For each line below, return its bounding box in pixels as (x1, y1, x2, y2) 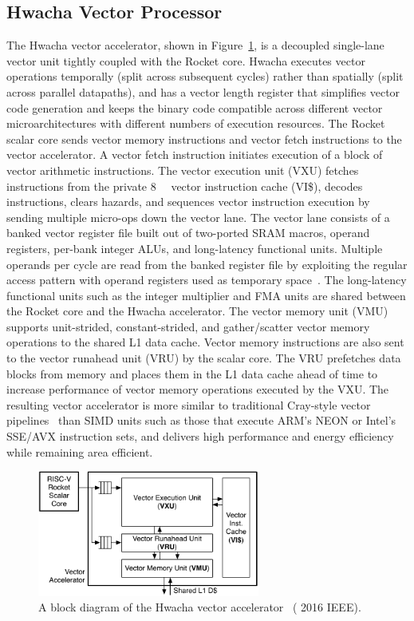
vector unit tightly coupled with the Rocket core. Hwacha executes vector (6, 52, 365, 69)
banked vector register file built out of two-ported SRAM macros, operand (6, 224, 370, 241)
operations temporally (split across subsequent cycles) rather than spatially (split (6, 68, 404, 85)
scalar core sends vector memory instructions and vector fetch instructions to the (6, 130, 402, 147)
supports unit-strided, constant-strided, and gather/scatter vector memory (6, 318, 370, 334)
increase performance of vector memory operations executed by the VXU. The (6, 381, 389, 398)
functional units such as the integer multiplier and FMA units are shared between (6, 287, 406, 303)
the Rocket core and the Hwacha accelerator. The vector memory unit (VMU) (6, 303, 388, 319)
